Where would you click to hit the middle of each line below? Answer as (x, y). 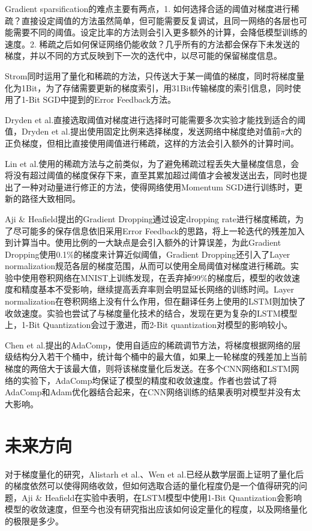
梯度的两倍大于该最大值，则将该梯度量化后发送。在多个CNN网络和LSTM (148, 369)
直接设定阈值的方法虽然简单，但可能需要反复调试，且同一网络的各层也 (160, 20)
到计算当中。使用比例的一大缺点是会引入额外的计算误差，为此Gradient (143, 242)
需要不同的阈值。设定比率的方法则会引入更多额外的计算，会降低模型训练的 (160, 32)
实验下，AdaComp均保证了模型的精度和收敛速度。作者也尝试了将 (149, 380)
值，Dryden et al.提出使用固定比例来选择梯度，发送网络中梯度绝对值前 (143, 131)
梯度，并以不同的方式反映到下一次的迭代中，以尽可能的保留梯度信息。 (143, 56)
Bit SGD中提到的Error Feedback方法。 (102, 99)
